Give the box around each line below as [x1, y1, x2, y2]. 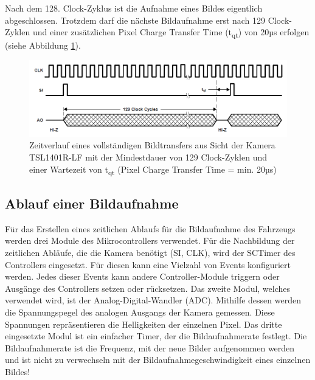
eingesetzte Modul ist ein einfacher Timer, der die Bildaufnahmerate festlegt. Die [5, 330, 307, 342]
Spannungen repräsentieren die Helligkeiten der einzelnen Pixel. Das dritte [5, 317, 282, 330]
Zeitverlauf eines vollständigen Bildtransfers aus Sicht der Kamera [29, 139, 275, 151]
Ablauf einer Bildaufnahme [5, 194, 179, 213]
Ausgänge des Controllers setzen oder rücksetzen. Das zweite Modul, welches [5, 282, 291, 294]
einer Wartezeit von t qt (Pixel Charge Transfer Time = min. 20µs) [29, 162, 277, 177]
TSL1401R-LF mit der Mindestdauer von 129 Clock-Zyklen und [29, 150, 268, 163]
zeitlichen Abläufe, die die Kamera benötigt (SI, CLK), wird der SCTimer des [5, 246, 296, 259]
